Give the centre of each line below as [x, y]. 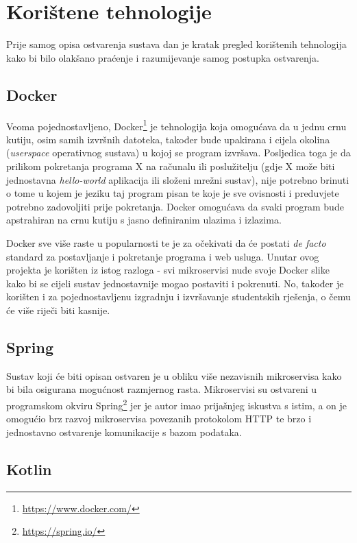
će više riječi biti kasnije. [58, 310]
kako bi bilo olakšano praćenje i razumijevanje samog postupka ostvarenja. [163, 57]
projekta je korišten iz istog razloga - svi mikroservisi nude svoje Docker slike [168, 270]
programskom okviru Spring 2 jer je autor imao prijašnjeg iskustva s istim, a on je [176, 404]
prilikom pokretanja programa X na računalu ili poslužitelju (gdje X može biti [171, 166]
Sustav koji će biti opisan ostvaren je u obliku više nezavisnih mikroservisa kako [174, 375]
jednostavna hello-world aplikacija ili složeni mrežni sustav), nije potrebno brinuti [178, 179]
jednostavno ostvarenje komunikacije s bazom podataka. [124, 432]
